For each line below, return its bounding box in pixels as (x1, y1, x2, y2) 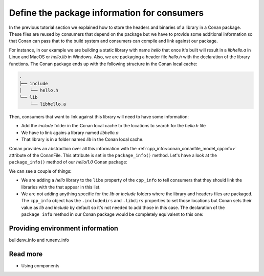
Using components (21, 262, 60, 269)
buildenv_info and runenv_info (9, 237, 69, 243)
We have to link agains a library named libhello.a (21, 130, 119, 136)
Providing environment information (9, 224, 118, 232)
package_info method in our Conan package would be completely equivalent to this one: (21, 211, 204, 217)
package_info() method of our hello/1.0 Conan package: (9, 159, 128, 165)
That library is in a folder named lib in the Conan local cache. (21, 137, 144, 142)
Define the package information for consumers (9, 7, 204, 18)
